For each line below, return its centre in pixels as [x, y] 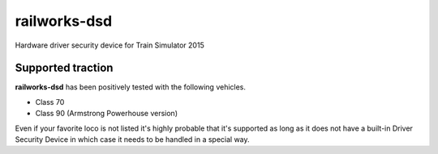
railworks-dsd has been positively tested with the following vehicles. [131, 87]
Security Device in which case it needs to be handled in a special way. [133, 139]
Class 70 [50, 102]
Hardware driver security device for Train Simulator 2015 [109, 45]
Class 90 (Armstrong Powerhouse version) [107, 114]
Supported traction [64, 68]
